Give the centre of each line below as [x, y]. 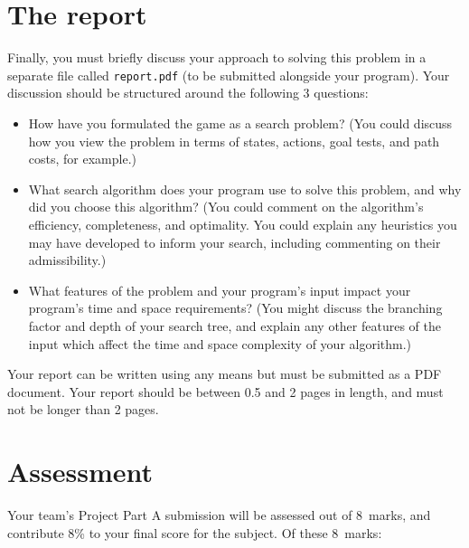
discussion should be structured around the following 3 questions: [188, 93]
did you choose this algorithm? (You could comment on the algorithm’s [226, 207]
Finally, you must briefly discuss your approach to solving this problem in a [217, 57]
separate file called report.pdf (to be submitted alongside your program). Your [229, 75]
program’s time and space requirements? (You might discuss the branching [235, 308]
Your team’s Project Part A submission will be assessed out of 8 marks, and [219, 515]
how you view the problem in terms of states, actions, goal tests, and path [234, 141]
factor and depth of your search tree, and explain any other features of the [234, 325]
